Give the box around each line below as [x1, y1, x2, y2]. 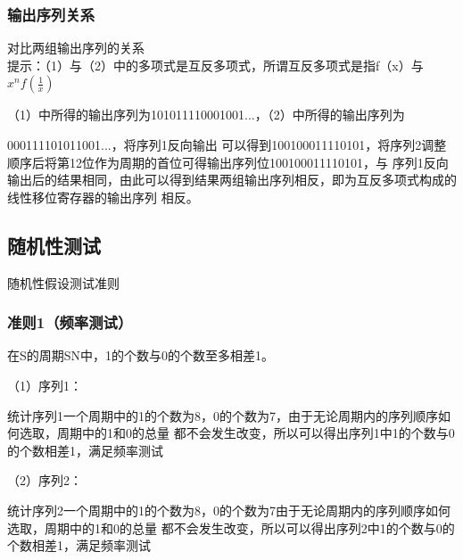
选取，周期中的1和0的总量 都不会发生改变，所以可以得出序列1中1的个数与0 [19, 424, 455, 442]
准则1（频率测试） [7, 311, 133, 334]
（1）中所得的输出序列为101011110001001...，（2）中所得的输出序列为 [7, 105, 405, 124]
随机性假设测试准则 [7, 273, 120, 292]
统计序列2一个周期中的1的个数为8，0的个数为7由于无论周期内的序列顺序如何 [7, 500, 451, 519]
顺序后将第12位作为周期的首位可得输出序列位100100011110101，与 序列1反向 [7, 152, 449, 171]
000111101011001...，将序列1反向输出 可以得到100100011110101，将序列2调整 [7, 136, 447, 153]
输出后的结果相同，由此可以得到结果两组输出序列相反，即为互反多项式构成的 [7, 170, 457, 189]
